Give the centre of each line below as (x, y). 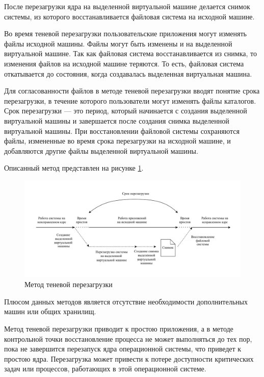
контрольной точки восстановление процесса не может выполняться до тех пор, (128, 338)
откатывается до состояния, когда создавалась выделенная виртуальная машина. (128, 73)
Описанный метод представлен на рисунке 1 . (74, 168)
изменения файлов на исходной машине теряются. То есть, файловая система (124, 63)
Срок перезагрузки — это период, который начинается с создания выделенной (126, 111)
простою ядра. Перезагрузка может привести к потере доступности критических (129, 358)
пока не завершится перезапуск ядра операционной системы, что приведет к (123, 349)
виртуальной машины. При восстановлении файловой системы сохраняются (122, 131)
